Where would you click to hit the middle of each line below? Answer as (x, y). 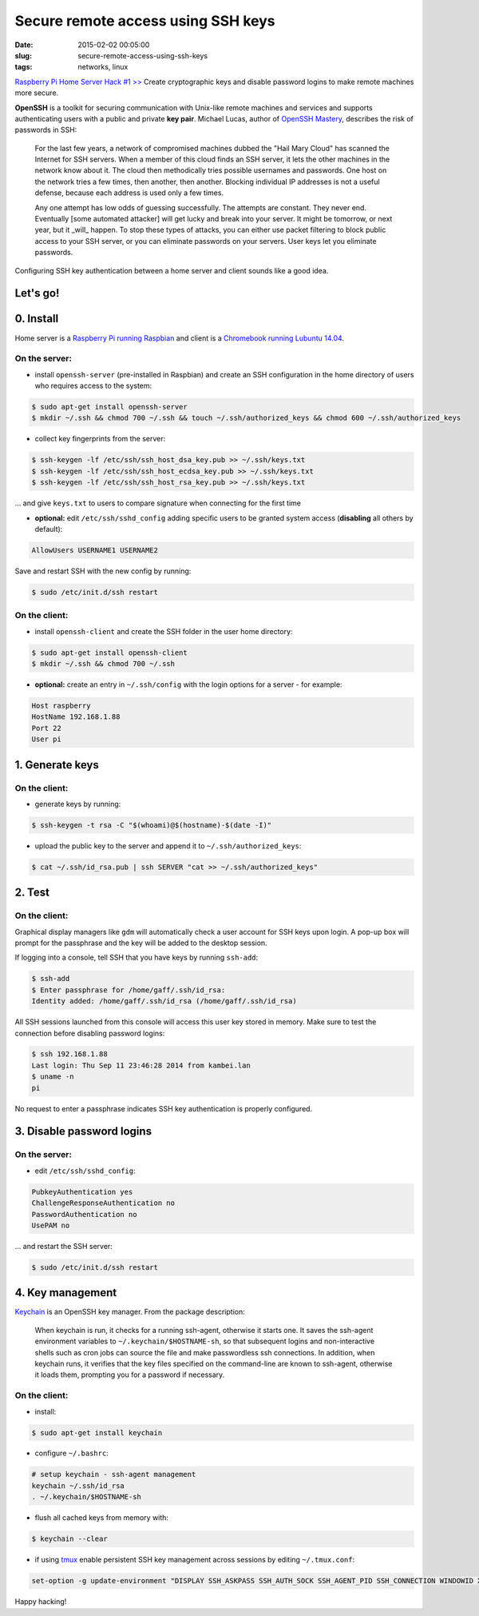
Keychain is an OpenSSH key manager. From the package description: (130, 1312)
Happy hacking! (41, 1602)
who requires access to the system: (93, 386)
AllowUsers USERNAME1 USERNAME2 (95, 550)
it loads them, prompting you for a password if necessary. (130, 1375)
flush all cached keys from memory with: (102, 1518)
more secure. (37, 93)
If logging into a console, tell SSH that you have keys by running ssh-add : (137, 958)
